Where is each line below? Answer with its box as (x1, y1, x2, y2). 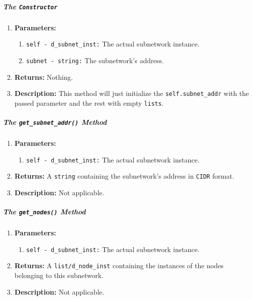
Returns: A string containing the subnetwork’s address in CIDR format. (14, 171, 234, 181)
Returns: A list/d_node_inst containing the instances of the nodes (14, 260, 224, 271)
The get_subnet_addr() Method (3, 117, 107, 127)
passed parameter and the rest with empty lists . (14, 97, 164, 108)
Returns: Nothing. (14, 71, 73, 82)
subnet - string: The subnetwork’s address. (26, 55, 164, 65)
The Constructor (3, 1, 58, 11)
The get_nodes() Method (3, 207, 86, 217)
